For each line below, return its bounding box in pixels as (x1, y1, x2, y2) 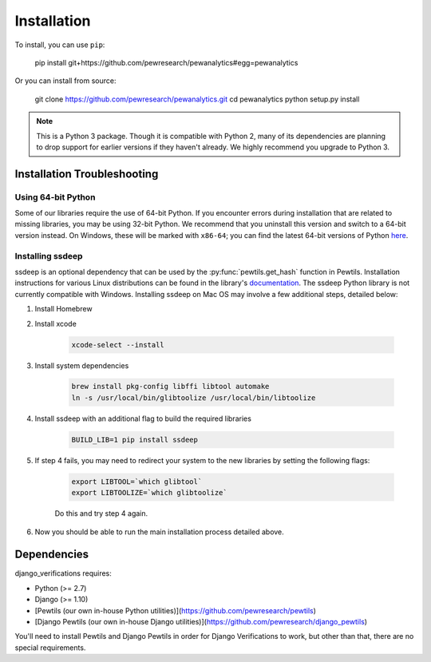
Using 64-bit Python (14, 192, 96, 203)
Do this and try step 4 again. (54, 509, 148, 518)
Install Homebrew (34, 304, 93, 314)
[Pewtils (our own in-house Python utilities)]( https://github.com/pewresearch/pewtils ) (34, 605, 317, 615)
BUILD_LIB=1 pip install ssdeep (71, 435, 199, 444)
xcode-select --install (71, 340, 165, 349)
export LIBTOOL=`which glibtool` (71, 477, 203, 486)
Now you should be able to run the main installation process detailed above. (34, 527, 285, 537)
